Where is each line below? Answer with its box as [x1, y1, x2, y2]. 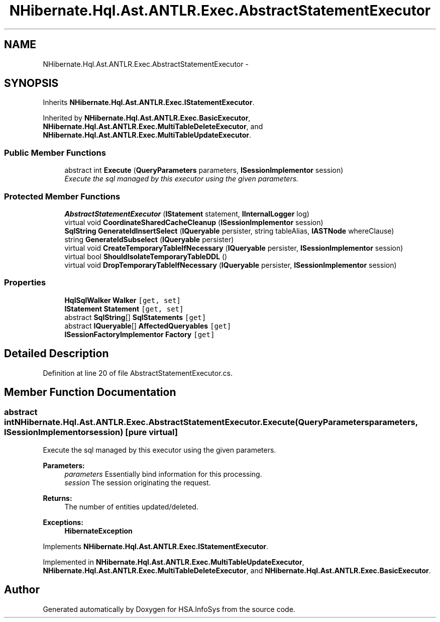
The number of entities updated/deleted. [64, 502, 198, 511]
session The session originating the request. [64, 478, 211, 487]
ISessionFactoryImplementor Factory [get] [64, 330, 215, 339]
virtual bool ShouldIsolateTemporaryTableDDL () [64, 252, 228, 261]
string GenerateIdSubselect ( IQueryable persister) [64, 235, 234, 244]
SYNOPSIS [4, 77, 59, 90]
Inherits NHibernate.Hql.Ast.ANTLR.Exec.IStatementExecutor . [43, 98, 255, 107]
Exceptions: [43, 517, 83, 527]
